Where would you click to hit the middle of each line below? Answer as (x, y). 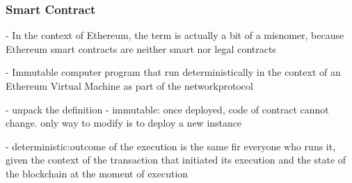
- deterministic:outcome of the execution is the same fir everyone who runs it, (171, 146)
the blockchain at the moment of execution (97, 173)
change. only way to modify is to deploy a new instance (124, 123)
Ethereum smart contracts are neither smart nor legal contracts (141, 48)
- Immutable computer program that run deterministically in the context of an (173, 72)
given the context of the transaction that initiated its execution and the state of (176, 160)
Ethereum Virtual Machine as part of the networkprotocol (129, 86)
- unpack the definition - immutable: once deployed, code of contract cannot (167, 109)
